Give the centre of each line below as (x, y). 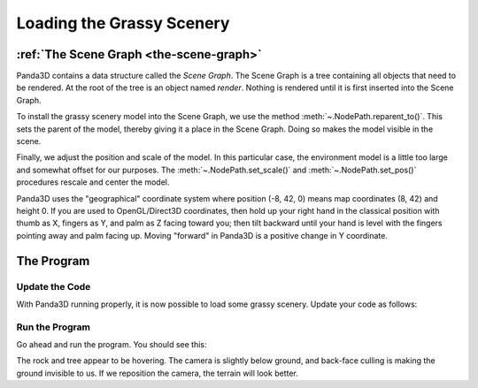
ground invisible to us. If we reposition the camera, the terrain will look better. (157, 373)
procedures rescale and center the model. (93, 182)
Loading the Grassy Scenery (123, 23)
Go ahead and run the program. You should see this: (112, 345)
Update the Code (54, 286)
